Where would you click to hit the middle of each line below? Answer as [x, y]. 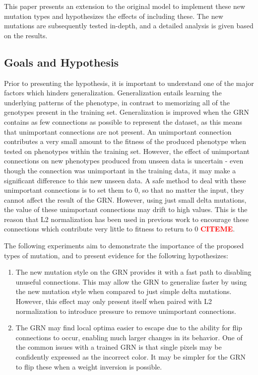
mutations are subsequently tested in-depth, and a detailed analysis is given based [129, 26]
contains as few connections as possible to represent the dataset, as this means [123, 121]
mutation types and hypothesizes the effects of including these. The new [114, 16]
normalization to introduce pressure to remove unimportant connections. [126, 311]
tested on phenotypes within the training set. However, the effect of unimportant [127, 151]
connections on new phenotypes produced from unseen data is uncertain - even [124, 161]
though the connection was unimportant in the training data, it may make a [120, 170]
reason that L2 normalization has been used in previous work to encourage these [127, 219]
